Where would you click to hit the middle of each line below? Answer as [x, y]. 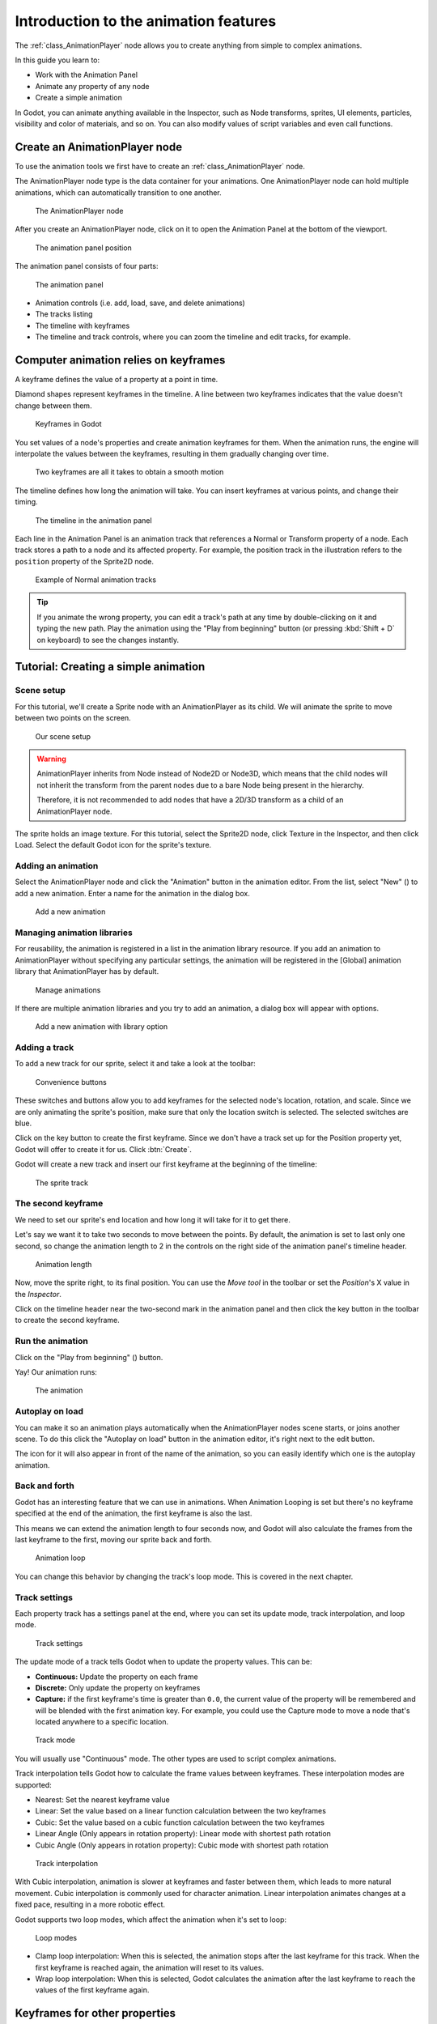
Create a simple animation [79, 98]
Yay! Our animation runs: [56, 1372]
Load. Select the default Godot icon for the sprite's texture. [113, 845]
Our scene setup [63, 736]
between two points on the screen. [73, 718]
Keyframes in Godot [68, 424]
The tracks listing [64, 314]
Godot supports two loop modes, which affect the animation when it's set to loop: [151, 1920]
